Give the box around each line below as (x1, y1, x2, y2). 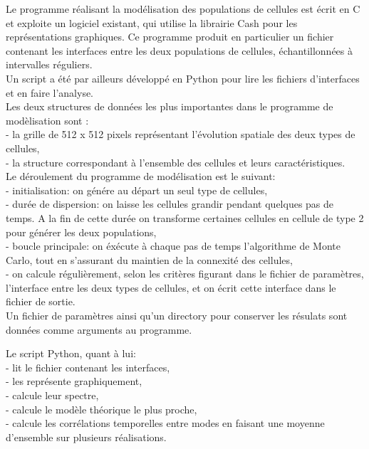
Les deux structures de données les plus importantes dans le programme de (6, 99, 333, 114)
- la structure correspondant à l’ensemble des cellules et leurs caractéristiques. (6, 154, 345, 169)
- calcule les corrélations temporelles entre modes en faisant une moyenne (6, 416, 325, 430)
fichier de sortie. (6, 294, 76, 309)
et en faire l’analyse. (6, 85, 94, 100)
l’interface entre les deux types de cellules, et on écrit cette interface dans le (6, 280, 336, 295)
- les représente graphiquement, (6, 374, 142, 389)
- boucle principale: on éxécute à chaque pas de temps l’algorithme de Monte (6, 238, 341, 253)
